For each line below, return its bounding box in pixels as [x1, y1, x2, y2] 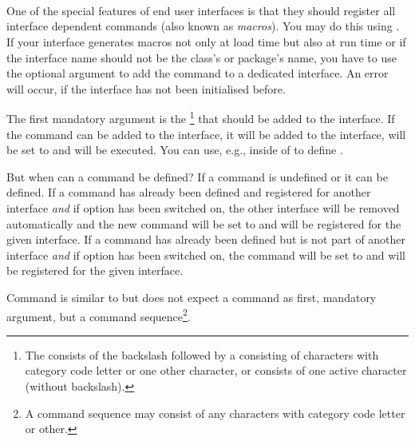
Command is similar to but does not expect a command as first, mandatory [6, 288, 377, 305]
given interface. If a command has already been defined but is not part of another [6, 231, 406, 248]
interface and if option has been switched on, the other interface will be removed [6, 199, 400, 216]
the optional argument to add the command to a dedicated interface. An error [6, 65, 389, 81]
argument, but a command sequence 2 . [6, 305, 191, 324]
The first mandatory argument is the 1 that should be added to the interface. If [6, 108, 395, 126]
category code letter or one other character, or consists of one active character [25, 362, 407, 379]
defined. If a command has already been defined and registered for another [6, 184, 371, 201]
